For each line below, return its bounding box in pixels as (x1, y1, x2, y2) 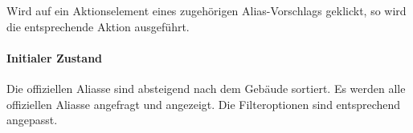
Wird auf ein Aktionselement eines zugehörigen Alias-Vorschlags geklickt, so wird (6, 2, 407, 18)
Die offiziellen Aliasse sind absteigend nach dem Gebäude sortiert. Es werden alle (6, 79, 406, 96)
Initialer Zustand (6, 49, 103, 66)
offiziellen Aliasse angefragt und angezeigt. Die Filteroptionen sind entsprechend (6, 95, 401, 112)
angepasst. (6, 111, 58, 128)
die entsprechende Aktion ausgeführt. (6, 18, 190, 34)
